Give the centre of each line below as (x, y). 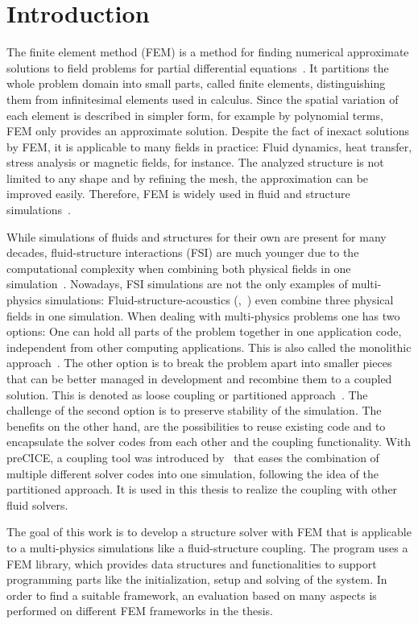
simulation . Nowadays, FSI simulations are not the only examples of (177, 284)
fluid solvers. (37, 504)
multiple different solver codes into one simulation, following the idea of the (192, 473)
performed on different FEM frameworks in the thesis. (140, 611)
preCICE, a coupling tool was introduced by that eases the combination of (193, 457)
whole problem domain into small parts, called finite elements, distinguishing (196, 83)
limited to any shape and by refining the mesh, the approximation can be (188, 178)
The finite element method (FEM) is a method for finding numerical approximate (208, 52)
